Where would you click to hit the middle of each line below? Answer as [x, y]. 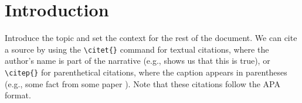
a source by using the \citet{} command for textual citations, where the [137, 49]
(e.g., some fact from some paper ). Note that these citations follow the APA [142, 83]
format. [18, 95]
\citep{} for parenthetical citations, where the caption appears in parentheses [146, 72]
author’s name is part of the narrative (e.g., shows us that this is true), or [138, 61]
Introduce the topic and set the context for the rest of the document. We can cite [151, 38]
